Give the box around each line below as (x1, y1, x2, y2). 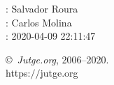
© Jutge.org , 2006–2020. (6, 52, 109, 66)
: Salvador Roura (6, 1, 78, 15)
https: (6, 65, 31, 80)
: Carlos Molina (6, 15, 72, 29)
